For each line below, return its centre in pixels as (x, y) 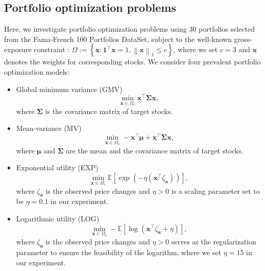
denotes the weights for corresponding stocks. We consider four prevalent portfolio (132, 62)
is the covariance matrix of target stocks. (109, 111)
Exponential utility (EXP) (57, 167)
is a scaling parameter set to (215, 190)
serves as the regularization (214, 242)
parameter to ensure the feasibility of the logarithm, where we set (119, 252)
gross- (243, 39)
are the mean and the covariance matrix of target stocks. (155, 150)
